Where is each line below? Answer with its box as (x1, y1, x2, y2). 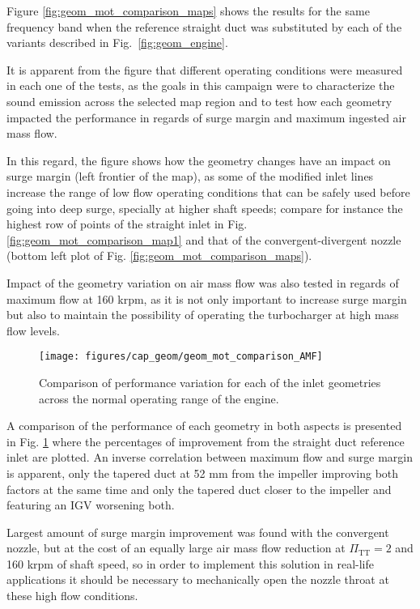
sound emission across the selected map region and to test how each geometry (6, 92, 392, 109)
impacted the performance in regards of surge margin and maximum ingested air (6, 109, 407, 126)
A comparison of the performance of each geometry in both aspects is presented (6, 417, 402, 434)
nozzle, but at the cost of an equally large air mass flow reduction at (6, 539, 346, 556)
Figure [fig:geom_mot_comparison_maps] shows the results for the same (6, 2, 370, 19)
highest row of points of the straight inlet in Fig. (6, 215, 248, 232)
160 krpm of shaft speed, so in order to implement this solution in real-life (6, 555, 374, 572)
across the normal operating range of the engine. (39, 390, 279, 407)
